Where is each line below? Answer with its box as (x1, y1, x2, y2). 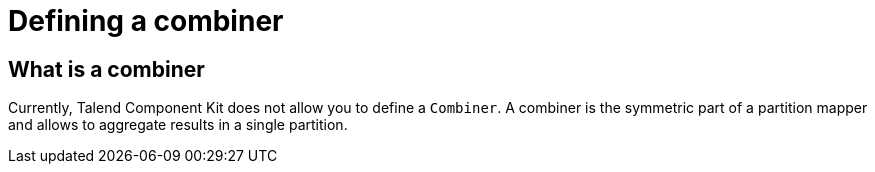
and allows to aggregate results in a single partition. (8, 116, 348, 134)
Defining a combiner (8, 4, 284, 38)
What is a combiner (8, 56, 205, 82)
